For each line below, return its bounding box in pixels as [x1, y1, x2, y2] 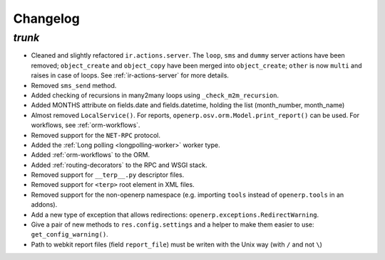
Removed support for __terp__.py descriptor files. [31, 170, 185, 179]
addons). [31, 200, 58, 209]
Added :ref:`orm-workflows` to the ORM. [31, 151, 150, 159]
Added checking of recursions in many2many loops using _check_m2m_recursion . [31, 91, 279, 99]
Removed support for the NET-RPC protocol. [31, 131, 160, 139]
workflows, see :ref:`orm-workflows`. [31, 121, 140, 129]
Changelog [13, 11, 80, 26]
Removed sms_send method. [31, 81, 117, 90]
